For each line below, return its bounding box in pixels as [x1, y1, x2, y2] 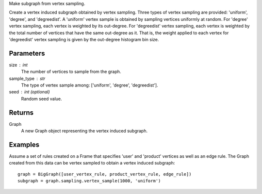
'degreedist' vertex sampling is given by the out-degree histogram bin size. [9, 36, 159, 42]
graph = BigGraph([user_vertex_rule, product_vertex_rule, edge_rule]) [17, 171, 192, 177]
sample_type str [9, 75, 46, 81]
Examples [9, 140, 40, 149]
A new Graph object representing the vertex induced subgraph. [21, 128, 148, 134]
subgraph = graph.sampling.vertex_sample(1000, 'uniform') [17, 178, 161, 184]
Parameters [9, 49, 45, 58]
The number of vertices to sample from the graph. [21, 69, 121, 75]
